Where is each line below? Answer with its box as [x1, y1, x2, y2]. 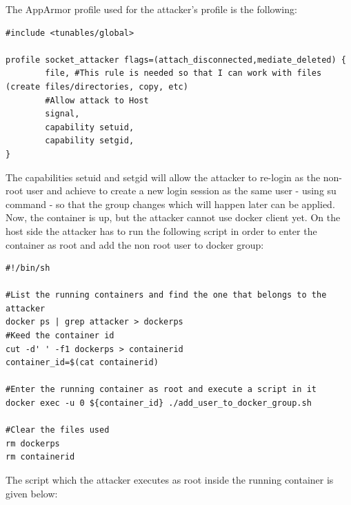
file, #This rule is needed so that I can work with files [45, 68, 322, 79]
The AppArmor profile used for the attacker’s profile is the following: [6, 2, 297, 16]
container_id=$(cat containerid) [6, 358, 159, 368]
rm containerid [6, 452, 75, 462]
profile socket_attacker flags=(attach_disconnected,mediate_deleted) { [6, 54, 346, 65]
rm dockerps [6, 438, 60, 449]
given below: [6, 486, 58, 500]
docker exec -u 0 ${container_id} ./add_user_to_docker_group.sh [6, 398, 312, 409]
